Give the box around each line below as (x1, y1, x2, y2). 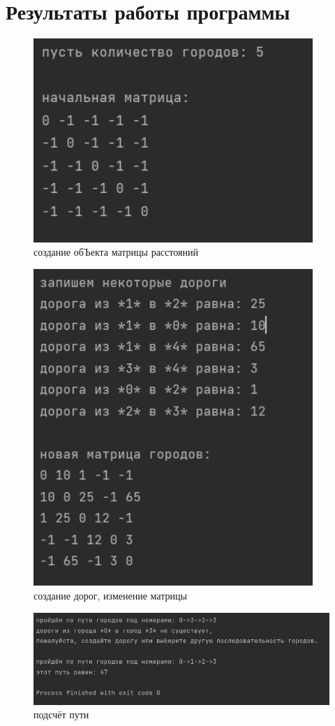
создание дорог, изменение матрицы (33, 588, 187, 602)
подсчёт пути (33, 707, 89, 722)
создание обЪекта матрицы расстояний (33, 245, 198, 259)
